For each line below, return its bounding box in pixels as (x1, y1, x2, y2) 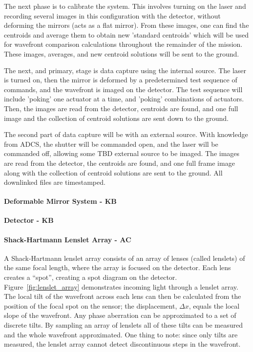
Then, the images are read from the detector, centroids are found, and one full (4, 103, 238, 113)
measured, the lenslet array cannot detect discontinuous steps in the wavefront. (4, 339, 241, 349)
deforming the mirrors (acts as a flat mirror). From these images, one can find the (4, 20, 249, 30)
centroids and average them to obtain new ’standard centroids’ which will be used (4, 29, 249, 39)
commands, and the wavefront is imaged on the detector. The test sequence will (4, 84, 243, 94)
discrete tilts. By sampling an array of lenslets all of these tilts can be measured (4, 320, 243, 330)
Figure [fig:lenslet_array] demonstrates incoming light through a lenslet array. (4, 281, 238, 292)
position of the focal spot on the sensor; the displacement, (4, 300, 177, 311)
